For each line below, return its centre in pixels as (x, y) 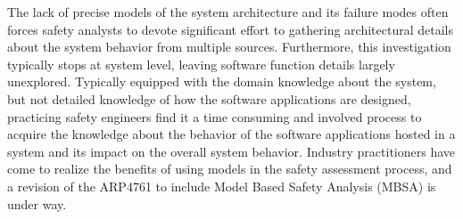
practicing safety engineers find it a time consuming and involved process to (215, 116)
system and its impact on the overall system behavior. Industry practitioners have (231, 151)
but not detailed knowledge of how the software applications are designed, (209, 98)
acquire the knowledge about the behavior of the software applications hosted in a (231, 134)
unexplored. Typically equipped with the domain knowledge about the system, (222, 81)
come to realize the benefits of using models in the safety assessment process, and (230, 169)
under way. (37, 203)
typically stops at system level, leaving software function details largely (201, 64)
